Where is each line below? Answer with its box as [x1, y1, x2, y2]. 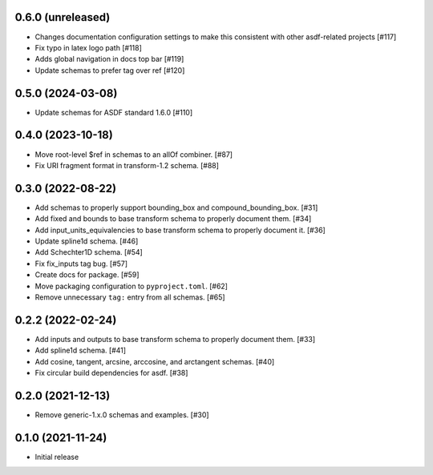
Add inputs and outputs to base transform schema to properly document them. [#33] [34, 334, 316, 344]
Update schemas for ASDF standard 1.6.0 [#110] [34, 107, 193, 117]
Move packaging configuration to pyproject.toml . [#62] [34, 281, 229, 291]
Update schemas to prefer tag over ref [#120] [34, 65, 185, 75]
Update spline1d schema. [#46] [34, 236, 139, 246]
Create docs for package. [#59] [34, 270, 140, 280]
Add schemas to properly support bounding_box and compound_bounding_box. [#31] [34, 203, 318, 212]
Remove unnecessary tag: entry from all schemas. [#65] [34, 292, 225, 302]
